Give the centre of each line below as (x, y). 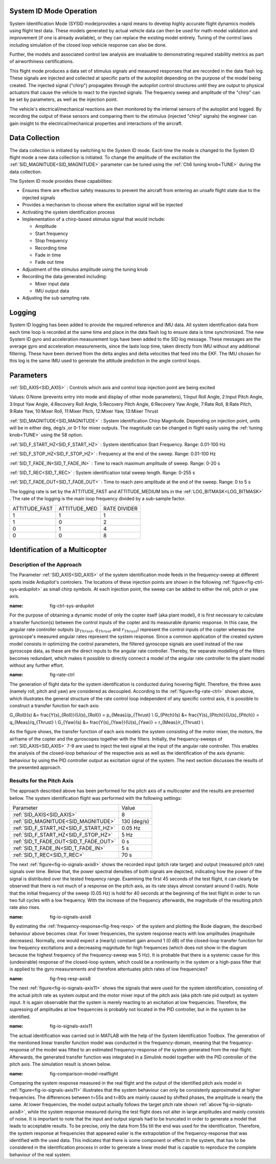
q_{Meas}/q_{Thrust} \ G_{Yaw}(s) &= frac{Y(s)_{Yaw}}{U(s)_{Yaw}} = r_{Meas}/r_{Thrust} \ (107, 722)
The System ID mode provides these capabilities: (61, 181)
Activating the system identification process (68, 212)
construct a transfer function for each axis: (54, 705)
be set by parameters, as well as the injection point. (64, 99)
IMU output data (52, 291)
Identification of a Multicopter (58, 550)
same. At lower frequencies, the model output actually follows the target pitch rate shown (103, 1105)
